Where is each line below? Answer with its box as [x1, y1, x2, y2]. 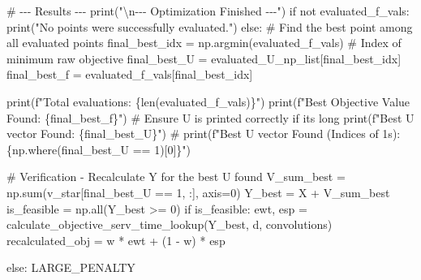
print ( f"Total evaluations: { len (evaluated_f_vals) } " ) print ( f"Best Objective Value [6, 93, 410, 110]
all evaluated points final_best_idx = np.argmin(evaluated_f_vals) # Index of [6, 34, 402, 51]
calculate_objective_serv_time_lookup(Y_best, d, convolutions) [6, 216, 333, 233]
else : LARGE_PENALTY [6, 259, 135, 276]
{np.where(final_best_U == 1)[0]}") [6, 140, 191, 157]
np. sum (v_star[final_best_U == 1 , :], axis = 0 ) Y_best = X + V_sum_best [6, 183, 390, 200]
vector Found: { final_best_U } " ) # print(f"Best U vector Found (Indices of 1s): [6, 125, 401, 142]
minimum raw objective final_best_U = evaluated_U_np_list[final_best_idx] [6, 50, 402, 67]
